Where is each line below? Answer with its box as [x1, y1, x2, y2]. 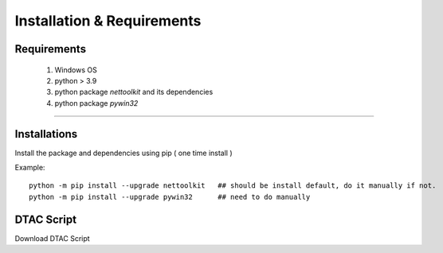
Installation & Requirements [14, 12, 202, 29]
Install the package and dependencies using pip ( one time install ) [14, 148, 233, 158]
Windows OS [54, 64, 97, 75]
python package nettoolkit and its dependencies [54, 88, 214, 97]
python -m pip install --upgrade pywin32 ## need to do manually [29, 192, 311, 201]
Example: [14, 163, 45, 173]
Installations [14, 127, 78, 141]
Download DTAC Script [14, 233, 91, 243]
